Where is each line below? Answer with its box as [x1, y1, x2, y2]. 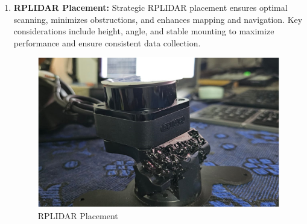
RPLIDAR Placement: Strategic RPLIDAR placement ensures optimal [13, 1, 288, 13]
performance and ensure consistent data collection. [13, 36, 201, 49]
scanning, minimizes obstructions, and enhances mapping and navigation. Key [13, 13, 303, 25]
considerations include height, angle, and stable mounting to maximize [13, 25, 274, 37]
